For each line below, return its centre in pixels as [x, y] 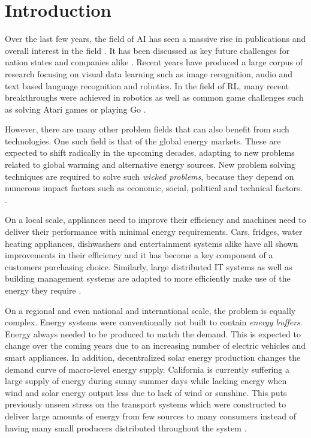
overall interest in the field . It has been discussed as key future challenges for [147, 50]
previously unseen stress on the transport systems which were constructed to [146, 404]
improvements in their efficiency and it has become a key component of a [139, 255]
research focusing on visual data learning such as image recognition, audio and [149, 73]
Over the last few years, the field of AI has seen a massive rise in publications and [155, 39]
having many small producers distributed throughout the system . [126, 428]
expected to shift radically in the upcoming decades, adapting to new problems [150, 152]
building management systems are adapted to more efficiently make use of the [148, 278]
